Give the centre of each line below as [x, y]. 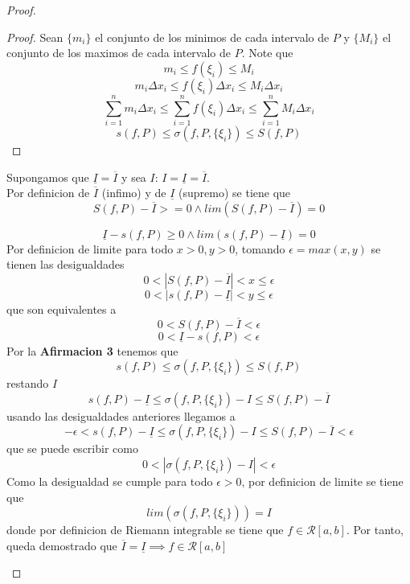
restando [28, 383]
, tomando [260, 248]
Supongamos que [48, 177]
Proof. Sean [35, 37]
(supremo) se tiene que [235, 193]
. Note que [267, 53]
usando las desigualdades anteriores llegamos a [121, 415]
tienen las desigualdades [66, 264]
